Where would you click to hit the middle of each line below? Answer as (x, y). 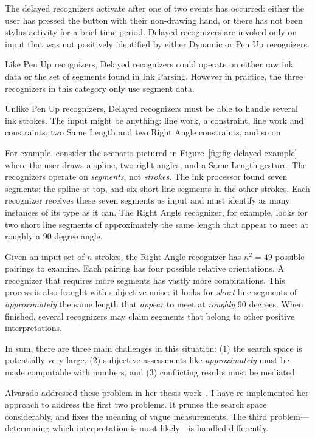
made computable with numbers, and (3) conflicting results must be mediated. (151, 372)
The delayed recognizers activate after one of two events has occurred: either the (154, 8)
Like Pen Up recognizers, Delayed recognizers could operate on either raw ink (149, 64)
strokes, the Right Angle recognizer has (168, 256)
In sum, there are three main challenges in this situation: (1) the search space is (154, 348)
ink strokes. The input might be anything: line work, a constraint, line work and (154, 120)
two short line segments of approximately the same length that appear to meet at (157, 224)
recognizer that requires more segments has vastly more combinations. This (145, 280)
